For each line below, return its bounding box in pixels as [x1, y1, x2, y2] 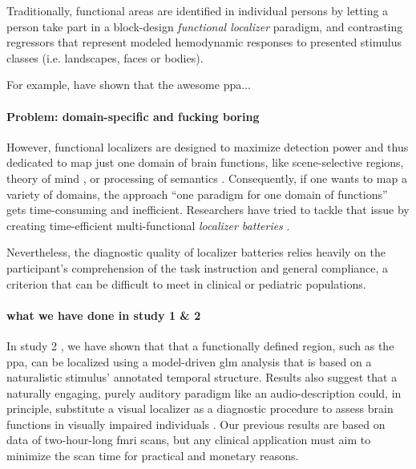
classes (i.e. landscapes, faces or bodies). [6, 49, 204, 66]
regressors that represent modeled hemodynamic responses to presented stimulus [6, 34, 402, 51]
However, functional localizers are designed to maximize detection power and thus [6, 138, 409, 155]
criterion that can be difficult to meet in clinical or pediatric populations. [6, 275, 366, 292]
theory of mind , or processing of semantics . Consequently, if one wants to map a [6, 169, 407, 186]
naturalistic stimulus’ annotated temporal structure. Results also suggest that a [6, 369, 398, 386]
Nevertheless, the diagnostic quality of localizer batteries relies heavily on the [6, 244, 386, 261]
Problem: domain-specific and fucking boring [6, 107, 260, 124]
